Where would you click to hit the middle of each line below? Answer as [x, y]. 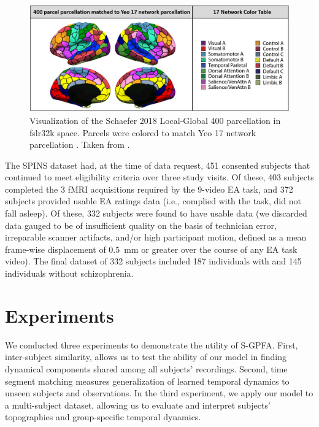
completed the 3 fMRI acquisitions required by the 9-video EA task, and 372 [149, 189]
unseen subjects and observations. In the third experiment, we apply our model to [159, 393]
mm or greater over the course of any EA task [211, 249]
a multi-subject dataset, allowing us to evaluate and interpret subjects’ [138, 405]
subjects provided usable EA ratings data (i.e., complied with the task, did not [153, 201]
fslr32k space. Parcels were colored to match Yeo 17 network [143, 132]
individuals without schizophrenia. [69, 273]
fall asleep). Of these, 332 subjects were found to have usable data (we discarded [156, 213]
